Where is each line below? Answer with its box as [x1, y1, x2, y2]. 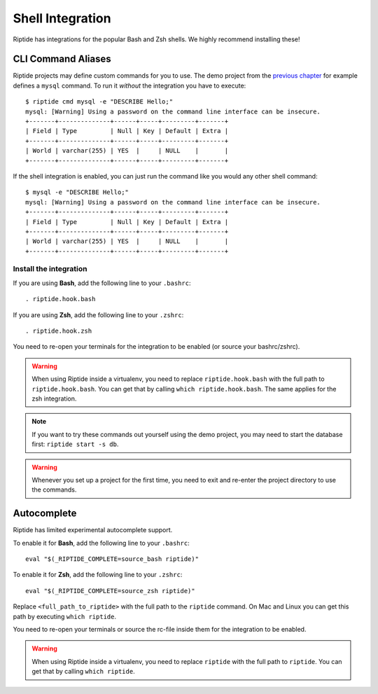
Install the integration [13, 264, 87, 274]
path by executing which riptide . [13, 612, 117, 620]
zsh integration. [31, 394, 77, 403]
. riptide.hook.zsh [25, 327, 92, 335]
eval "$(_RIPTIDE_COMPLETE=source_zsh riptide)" [25, 587, 195, 595]
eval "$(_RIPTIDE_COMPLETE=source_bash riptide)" [25, 555, 199, 563]
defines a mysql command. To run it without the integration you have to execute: [13, 81, 246, 90]
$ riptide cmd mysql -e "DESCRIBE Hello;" [25, 98, 174, 106]
